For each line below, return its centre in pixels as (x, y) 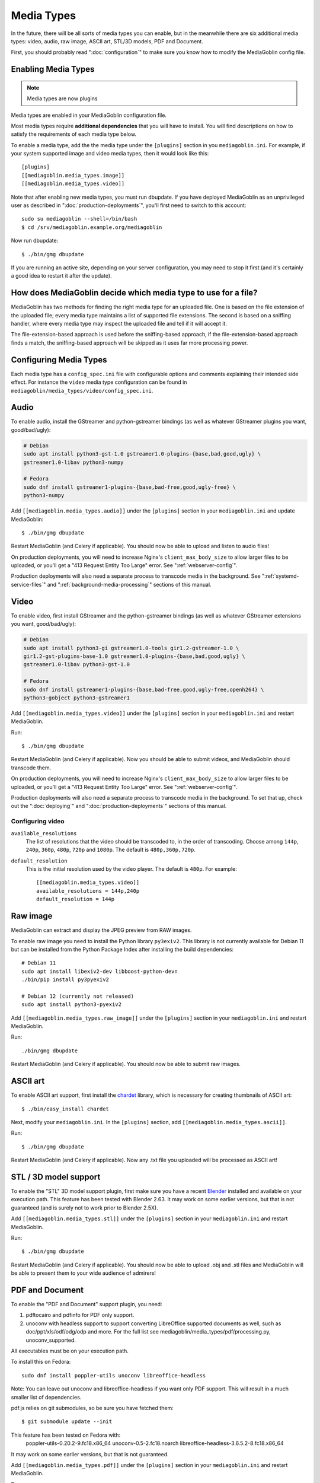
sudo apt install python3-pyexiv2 (71, 1005)
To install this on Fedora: (41, 1362)
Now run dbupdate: (35, 241)
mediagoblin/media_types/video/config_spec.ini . (82, 390)
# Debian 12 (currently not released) (78, 996)
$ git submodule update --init (67, 1422)
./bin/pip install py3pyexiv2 (65, 980)
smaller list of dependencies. (46, 1397)
